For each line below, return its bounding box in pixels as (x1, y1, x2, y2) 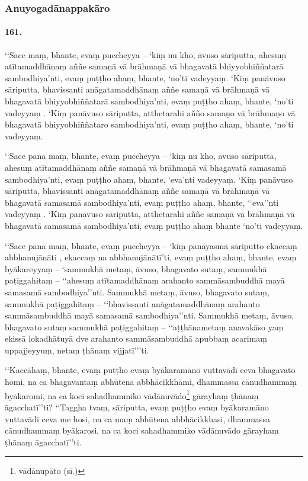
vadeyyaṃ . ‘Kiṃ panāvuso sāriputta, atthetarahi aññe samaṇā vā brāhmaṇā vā (5, 208, 295, 220)
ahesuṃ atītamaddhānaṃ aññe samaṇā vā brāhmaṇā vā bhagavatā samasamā (5, 161, 287, 173)
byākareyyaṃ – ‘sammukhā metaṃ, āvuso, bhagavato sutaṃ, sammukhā (5, 262, 267, 275)
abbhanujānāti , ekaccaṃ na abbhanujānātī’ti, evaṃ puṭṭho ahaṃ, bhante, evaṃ (5, 251, 297, 263)
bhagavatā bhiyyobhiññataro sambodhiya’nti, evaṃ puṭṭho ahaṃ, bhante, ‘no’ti (5, 118, 294, 130)
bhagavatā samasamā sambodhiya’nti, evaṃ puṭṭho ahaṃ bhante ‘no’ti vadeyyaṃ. (5, 219, 303, 231)
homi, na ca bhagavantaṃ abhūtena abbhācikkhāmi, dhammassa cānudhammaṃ (5, 375, 297, 388)
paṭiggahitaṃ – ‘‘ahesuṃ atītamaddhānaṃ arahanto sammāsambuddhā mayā (5, 274, 285, 286)
